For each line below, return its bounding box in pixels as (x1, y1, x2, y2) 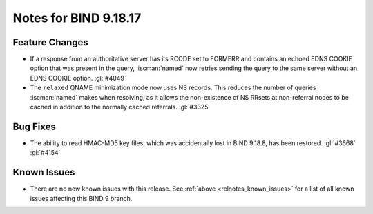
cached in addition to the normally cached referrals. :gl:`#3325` (30, 103, 211, 111)
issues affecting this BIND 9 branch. (30, 194, 133, 202)
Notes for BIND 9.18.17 (12, 10, 142, 25)
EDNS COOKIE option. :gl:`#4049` (30, 74, 127, 82)
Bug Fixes (12, 120, 57, 132)
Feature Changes (12, 36, 89, 48)
